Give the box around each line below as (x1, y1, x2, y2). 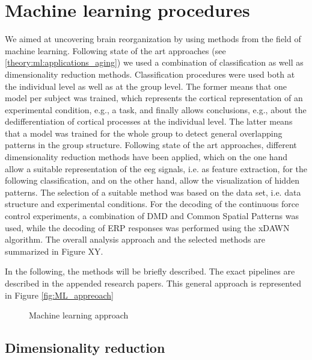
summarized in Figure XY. (5, 244, 103, 257)
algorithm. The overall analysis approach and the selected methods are (5, 233, 265, 246)
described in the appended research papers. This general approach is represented (5, 277, 302, 289)
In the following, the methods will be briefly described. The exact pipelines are (5, 265, 295, 278)
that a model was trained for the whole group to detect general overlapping (5, 126, 283, 139)
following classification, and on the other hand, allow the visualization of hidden (5, 174, 299, 187)
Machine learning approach (29, 309, 129, 321)
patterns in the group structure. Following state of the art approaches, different (5, 138, 297, 151)
